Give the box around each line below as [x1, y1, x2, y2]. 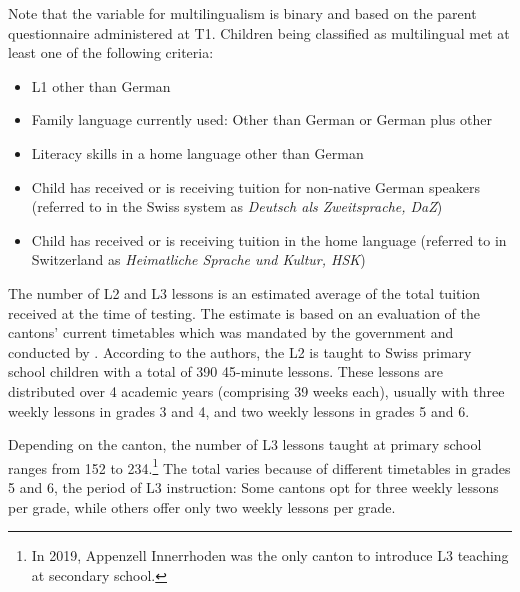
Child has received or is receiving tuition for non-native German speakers [31, 176, 481, 197]
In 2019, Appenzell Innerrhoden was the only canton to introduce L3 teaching [31, 545, 509, 566]
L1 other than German [31, 75, 171, 96]
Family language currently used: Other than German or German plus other [31, 109, 492, 130]
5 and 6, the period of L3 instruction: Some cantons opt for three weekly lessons [8, 476, 499, 497]
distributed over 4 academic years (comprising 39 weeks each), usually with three [8, 380, 505, 401]
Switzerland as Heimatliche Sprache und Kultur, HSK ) [31, 249, 366, 270]
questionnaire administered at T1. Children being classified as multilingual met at [8, 22, 510, 43]
